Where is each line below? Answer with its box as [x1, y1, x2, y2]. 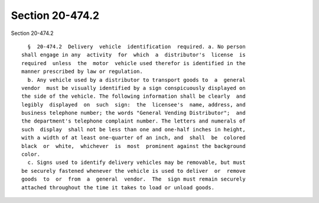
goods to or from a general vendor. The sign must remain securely [21, 176, 246, 183]
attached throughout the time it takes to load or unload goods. [21, 184, 215, 191]
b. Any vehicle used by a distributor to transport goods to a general [27, 76, 246, 83]
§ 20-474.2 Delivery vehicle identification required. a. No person [27, 43, 246, 50]
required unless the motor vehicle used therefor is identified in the [21, 60, 246, 66]
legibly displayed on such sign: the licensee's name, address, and [21, 101, 246, 108]
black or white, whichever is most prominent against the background [21, 143, 246, 149]
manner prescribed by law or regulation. [21, 68, 143, 75]
